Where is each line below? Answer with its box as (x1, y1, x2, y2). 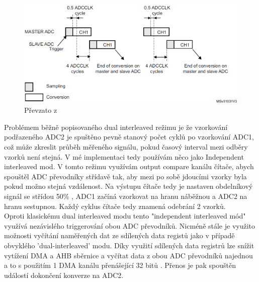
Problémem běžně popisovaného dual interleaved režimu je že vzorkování (4, 121, 228, 132)
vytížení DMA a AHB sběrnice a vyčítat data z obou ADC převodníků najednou (4, 250, 253, 260)
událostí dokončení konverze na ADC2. (4, 269, 124, 280)
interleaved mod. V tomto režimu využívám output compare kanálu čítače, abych (4, 161, 254, 172)
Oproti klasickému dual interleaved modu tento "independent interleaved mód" (4, 210, 246, 221)
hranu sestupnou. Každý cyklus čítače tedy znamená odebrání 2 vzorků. (4, 200, 226, 211)
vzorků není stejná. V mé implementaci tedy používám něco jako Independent (4, 151, 244, 162)
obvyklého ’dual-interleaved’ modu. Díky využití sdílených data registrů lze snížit (4, 240, 254, 250)
